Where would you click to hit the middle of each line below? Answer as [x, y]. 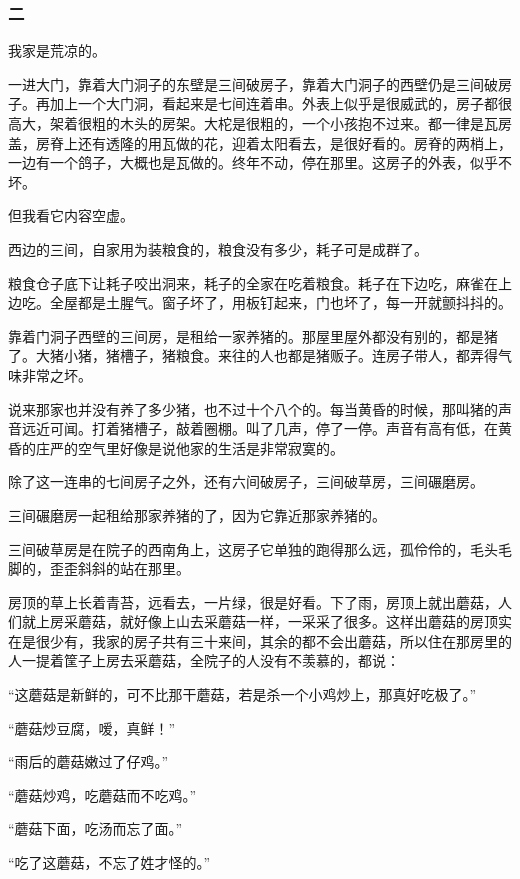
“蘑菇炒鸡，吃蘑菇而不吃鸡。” [102, 794]
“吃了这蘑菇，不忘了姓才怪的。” [109, 862]
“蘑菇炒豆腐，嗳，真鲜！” [92, 727]
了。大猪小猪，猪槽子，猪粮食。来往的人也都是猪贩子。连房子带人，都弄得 [253, 355]
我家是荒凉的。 [57, 50]
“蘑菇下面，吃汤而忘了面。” [95, 828]
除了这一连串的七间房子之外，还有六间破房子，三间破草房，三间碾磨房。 [246, 481]
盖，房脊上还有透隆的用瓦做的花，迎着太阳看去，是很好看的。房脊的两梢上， [260, 142]
